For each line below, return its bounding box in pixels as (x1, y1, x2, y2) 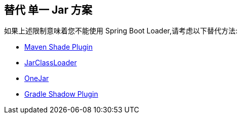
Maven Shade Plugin (24, 43, 93, 52)
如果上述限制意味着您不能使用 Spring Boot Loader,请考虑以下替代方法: (4, 26, 238, 35)
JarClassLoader (24, 58, 77, 67)
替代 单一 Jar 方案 (4, 4, 92, 16)
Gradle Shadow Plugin (24, 90, 98, 99)
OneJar (24, 74, 49, 83)
